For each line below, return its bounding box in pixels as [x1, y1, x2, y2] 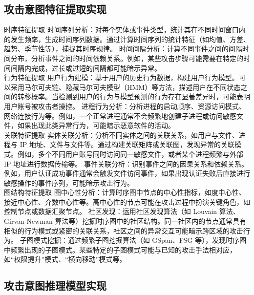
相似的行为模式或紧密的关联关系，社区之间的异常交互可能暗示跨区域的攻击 [4, 225, 243, 235]
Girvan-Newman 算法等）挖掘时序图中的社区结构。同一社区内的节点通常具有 [4, 216, 247, 226]
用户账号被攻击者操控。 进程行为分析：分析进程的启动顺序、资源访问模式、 [4, 101, 246, 111]
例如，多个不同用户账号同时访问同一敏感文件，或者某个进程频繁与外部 [17, 148, 243, 159]
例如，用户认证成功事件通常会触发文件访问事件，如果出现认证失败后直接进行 [4, 168, 250, 178]
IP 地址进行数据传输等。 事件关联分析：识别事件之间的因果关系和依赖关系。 [4, 158, 248, 169]
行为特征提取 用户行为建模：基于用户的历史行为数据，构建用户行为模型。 [4, 72, 239, 83]
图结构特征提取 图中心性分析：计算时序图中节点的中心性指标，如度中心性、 [4, 187, 246, 197]
